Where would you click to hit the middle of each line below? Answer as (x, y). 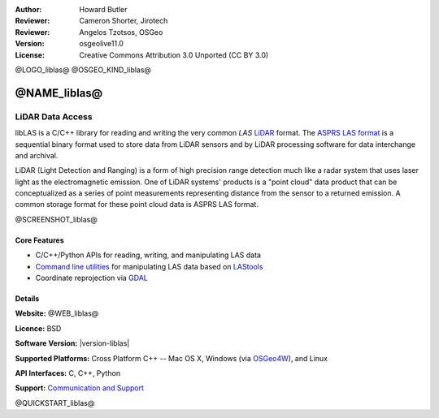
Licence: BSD (38, 328)
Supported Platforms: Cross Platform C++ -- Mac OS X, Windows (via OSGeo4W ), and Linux (172, 358)
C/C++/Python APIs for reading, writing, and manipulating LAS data (148, 255)
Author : (28, 9)
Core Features (39, 240)
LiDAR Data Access (54, 116)
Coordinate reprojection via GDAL (91, 278)
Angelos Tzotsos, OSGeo (121, 32)
